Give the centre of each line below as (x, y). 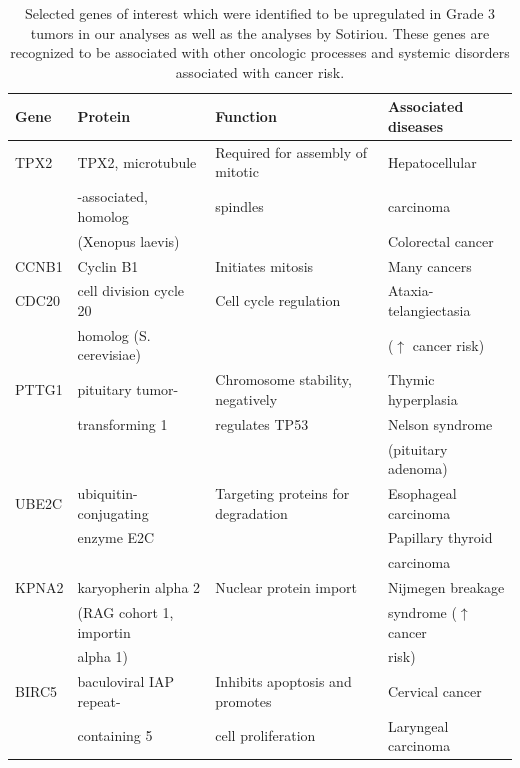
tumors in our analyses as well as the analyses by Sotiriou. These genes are (260, 32)
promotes (243, 700)
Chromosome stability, (283, 379)
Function (246, 116)
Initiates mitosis (264, 265)
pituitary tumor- (128, 389)
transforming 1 (122, 423)
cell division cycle (131, 290)
